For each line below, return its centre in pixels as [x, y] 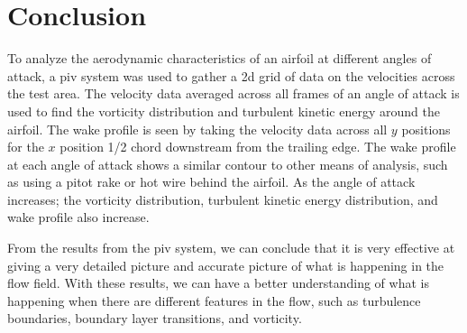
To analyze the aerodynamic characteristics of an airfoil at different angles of [220, 58]
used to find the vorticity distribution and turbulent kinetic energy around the [224, 111]
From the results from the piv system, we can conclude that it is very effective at [231, 248]
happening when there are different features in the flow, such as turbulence [214, 300]
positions [426, 129]
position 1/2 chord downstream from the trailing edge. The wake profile [258, 147]
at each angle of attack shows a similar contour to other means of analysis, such [228, 164]
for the [26, 147]
